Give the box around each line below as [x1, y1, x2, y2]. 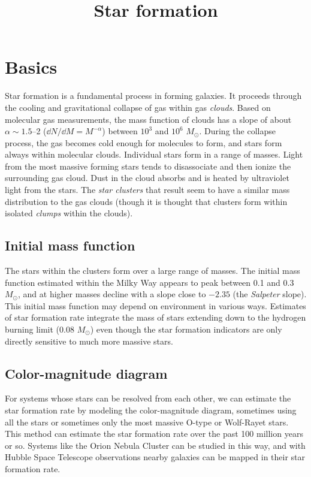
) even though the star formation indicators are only [90, 323, 282, 336]
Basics [5, 55, 58, 79]
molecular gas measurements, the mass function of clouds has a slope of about [5, 113, 292, 125]
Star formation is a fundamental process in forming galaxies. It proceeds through [5, 89, 302, 102]
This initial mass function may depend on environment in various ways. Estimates [5, 299, 306, 312]
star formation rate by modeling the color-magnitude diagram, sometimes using [5, 404, 297, 416]
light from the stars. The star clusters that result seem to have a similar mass [5, 183, 290, 196]
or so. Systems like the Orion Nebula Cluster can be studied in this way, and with [5, 439, 306, 451]
